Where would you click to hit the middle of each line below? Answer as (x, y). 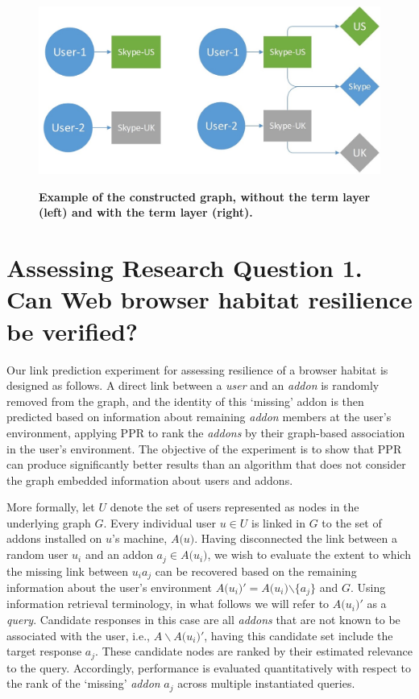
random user (37, 554)
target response (44, 651)
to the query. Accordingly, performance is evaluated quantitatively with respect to (209, 667)
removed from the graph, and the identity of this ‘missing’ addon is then (185, 401)
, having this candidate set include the (299, 635)
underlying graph (49, 522)
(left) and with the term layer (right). (146, 212)
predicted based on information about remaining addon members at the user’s (199, 417)
